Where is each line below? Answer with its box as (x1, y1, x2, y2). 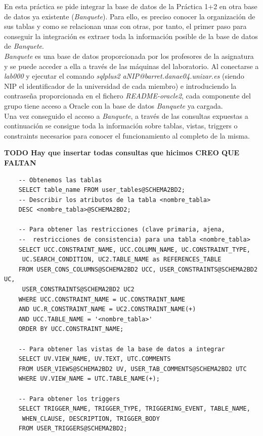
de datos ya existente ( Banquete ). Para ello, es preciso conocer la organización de (4, 11, 255, 21)
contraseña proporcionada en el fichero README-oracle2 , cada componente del (4, 90, 251, 101)
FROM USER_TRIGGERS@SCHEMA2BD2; (18, 425, 127, 432)
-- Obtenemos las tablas (18, 176, 102, 184)
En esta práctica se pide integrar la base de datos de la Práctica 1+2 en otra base (4, 1, 257, 11)
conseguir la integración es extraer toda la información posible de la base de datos (4, 30, 258, 41)
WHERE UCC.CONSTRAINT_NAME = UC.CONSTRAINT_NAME (18, 295, 185, 303)
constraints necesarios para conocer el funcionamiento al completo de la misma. (4, 130, 250, 141)
